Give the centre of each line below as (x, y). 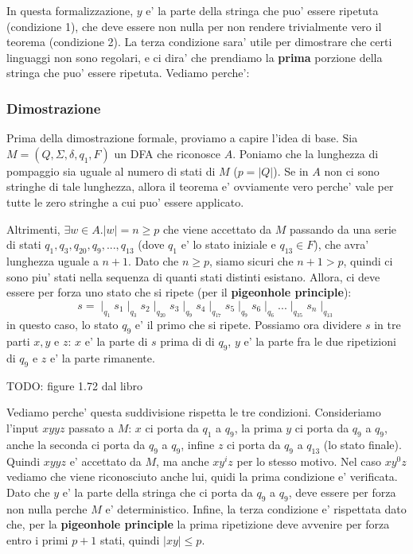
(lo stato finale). (362, 444)
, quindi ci (368, 260)
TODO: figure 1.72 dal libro (75, 385)
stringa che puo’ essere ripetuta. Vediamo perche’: (128, 73)
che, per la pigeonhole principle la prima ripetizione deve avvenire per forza (198, 524)
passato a (92, 428)
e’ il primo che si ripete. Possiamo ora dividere (248, 325)
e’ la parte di (116, 341)
